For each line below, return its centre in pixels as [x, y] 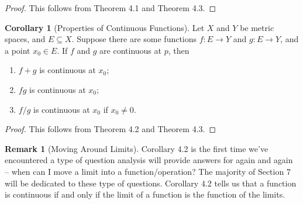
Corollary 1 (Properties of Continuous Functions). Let [105, 27]
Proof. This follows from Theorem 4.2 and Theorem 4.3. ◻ [111, 129]
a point [18, 50]
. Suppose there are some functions [134, 39]
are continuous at [130, 50]
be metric [257, 27]
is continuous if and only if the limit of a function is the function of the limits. [145, 194]
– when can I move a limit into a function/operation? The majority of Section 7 [148, 171]
